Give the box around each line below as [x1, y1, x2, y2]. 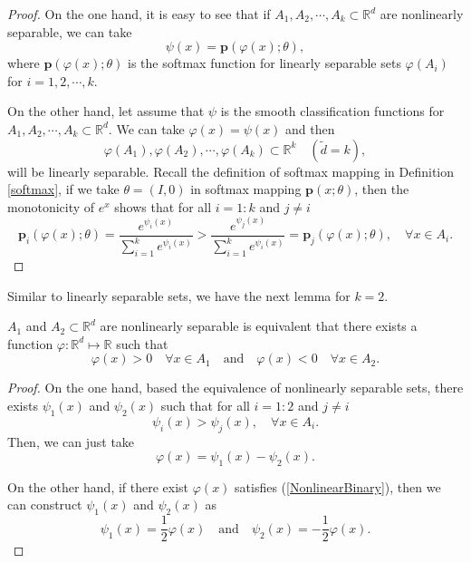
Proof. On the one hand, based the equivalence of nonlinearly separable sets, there [7, 378, 464, 397]
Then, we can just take [7, 432, 135, 451]
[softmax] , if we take [7, 180, 120, 199]
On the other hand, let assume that [7, 102, 205, 121]
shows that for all [114, 197, 212, 216]
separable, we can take [7, 22, 132, 41]
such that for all [160, 395, 250, 414]
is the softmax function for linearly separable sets [128, 53, 401, 73]
